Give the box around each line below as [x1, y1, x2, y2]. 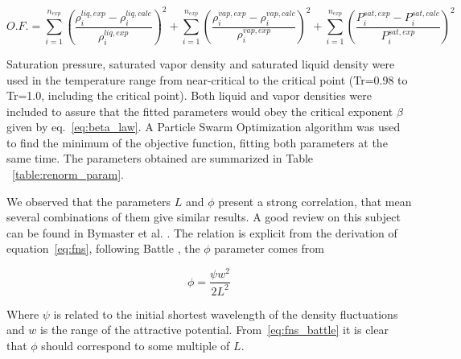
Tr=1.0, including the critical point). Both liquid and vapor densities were [6, 87, 373, 104]
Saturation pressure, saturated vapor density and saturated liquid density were [6, 55, 395, 72]
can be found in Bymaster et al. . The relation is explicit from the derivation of [6, 224, 397, 241]
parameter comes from [214, 240, 325, 257]
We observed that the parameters [6, 192, 171, 209]
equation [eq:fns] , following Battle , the [6, 240, 200, 257]
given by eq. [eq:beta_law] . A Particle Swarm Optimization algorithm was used [6, 118, 401, 135]
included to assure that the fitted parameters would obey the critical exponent [6, 102, 393, 119]
